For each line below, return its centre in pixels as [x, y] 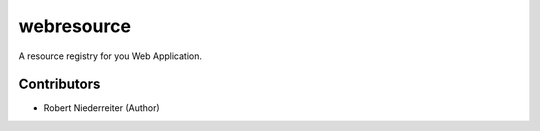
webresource [75, 26]
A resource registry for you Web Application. [110, 56]
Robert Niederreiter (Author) [101, 108]
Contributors [59, 84]
